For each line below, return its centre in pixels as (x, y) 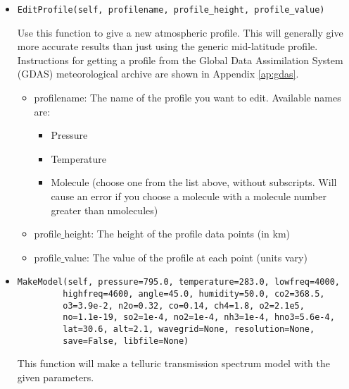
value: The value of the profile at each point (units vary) (186, 257)
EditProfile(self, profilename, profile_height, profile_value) (171, 10)
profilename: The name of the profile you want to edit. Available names (188, 98)
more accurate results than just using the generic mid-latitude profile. (167, 46)
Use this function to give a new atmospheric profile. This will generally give (180, 32)
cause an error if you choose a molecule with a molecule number (189, 196)
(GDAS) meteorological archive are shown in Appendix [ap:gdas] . (158, 74)
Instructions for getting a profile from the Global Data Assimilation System (180, 60)
